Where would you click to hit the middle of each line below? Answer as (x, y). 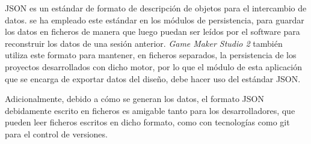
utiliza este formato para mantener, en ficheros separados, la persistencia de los (151, 55)
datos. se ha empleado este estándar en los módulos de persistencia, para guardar (155, 19)
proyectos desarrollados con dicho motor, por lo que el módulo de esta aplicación (153, 66)
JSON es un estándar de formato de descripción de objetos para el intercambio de (156, 8)
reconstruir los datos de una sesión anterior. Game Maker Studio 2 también (144, 43)
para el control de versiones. (56, 133)
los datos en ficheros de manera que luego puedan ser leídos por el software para (152, 31)
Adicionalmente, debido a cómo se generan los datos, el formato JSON (134, 99)
